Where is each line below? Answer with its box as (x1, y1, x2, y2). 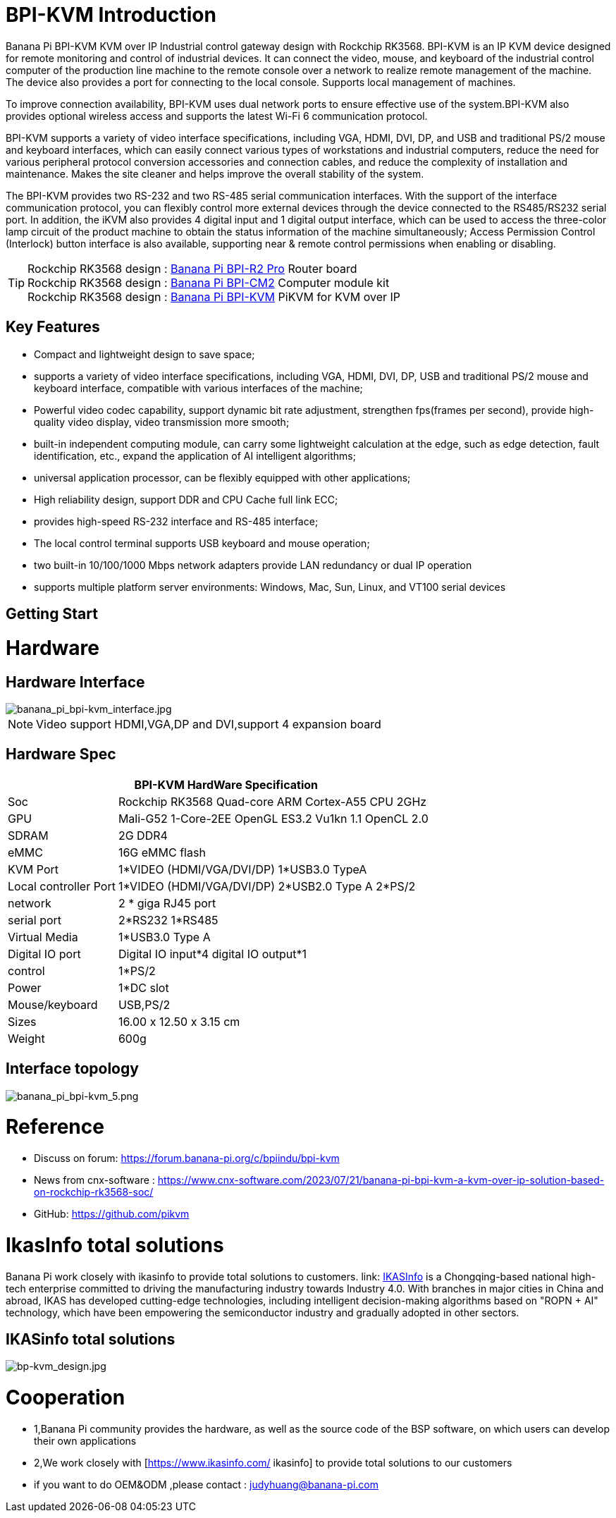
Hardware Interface (6, 673, 145, 691)
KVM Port (8, 862, 58, 876)
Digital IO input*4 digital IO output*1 (118, 946, 307, 961)
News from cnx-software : (34, 1174, 155, 1187)
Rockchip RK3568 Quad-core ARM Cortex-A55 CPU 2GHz (118, 794, 427, 809)
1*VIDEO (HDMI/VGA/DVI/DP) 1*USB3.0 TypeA (118, 862, 367, 876)
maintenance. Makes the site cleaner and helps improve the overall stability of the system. (6, 167, 424, 180)
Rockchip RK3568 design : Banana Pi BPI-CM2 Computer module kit (27, 275, 390, 290)
